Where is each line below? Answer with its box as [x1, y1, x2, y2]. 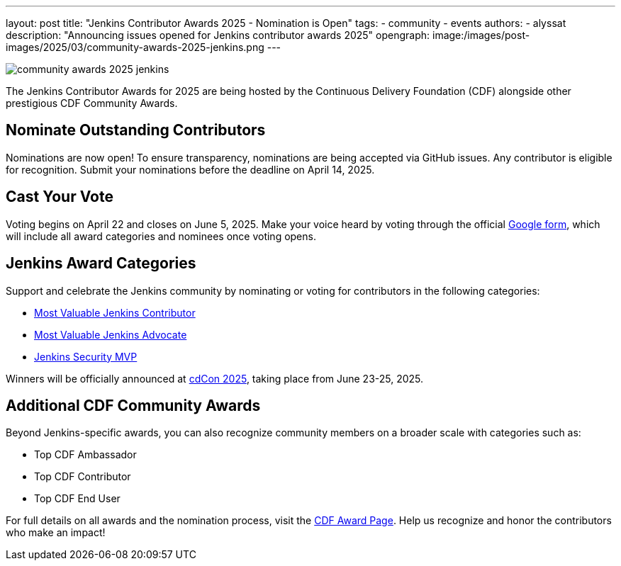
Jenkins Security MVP [34, 350, 138, 363]
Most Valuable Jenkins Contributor [34, 306, 196, 319]
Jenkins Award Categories [6, 254, 196, 273]
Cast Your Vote [6, 188, 113, 206]
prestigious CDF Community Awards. [6, 97, 178, 109]
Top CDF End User [34, 492, 121, 505]
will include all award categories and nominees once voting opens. [6, 230, 316, 242]
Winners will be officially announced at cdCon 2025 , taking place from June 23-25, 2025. [6, 372, 424, 385]
